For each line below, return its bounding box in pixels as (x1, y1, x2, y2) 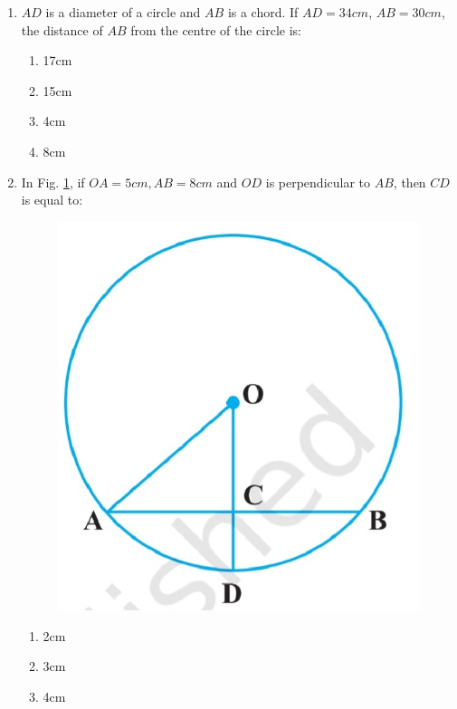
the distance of (21, 20, 103, 39)
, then (393, 172, 426, 191)
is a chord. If (227, 3, 299, 21)
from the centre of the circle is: (130, 20, 301, 39)
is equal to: (21, 190, 83, 209)
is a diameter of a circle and (45, 3, 201, 21)
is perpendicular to (265, 172, 371, 191)
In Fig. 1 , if (21, 172, 85, 191)
